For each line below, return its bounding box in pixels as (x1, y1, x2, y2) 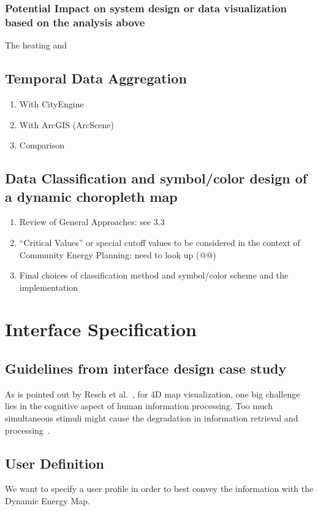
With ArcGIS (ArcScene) (19, 118, 114, 131)
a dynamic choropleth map (5, 186, 178, 206)
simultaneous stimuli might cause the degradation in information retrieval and (5, 412, 298, 425)
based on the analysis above (5, 14, 145, 29)
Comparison (19, 139, 65, 152)
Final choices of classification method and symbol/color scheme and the (19, 269, 289, 282)
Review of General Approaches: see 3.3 (19, 215, 165, 228)
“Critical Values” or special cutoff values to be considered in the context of (19, 236, 300, 248)
